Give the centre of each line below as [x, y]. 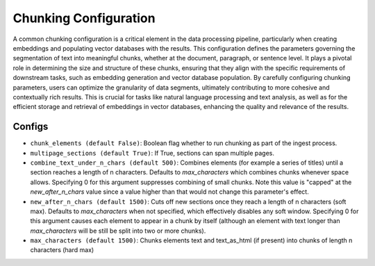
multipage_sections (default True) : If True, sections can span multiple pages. [152, 153]
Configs [31, 127]
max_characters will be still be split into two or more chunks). [118, 231]
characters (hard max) [62, 250]
